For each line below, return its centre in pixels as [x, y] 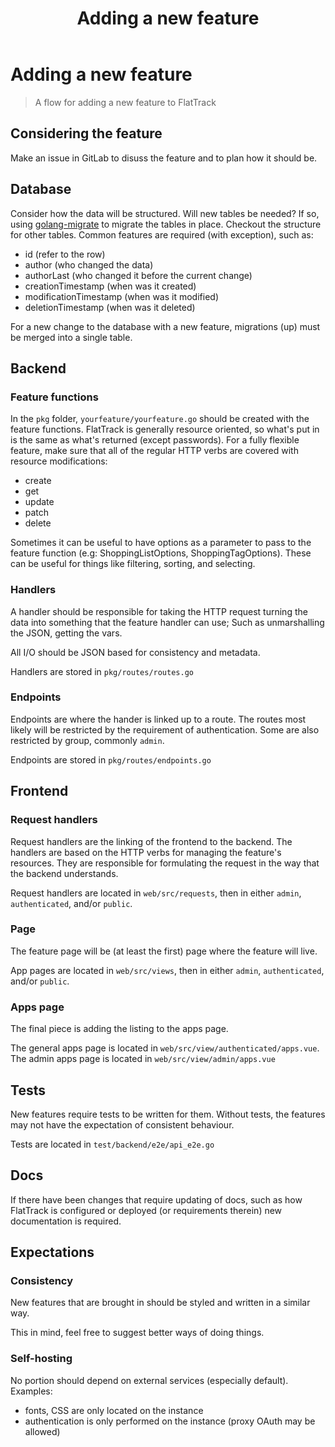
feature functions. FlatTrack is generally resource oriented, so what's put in [165, 429]
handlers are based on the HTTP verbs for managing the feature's [146, 852]
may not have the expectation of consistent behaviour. [122, 1124]
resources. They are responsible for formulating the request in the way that [165, 863]
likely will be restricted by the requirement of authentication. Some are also [165, 729]
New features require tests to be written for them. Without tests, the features [168, 1114]
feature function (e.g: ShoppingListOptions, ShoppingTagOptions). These [161, 553]
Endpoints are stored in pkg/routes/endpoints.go [111, 759]
